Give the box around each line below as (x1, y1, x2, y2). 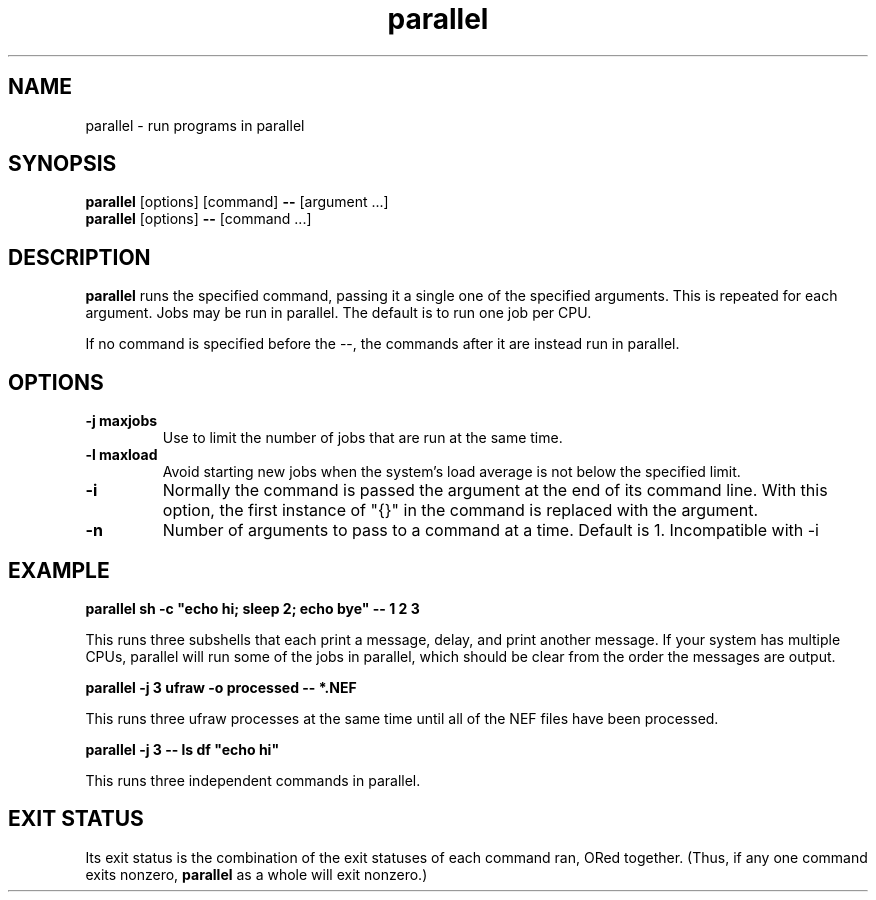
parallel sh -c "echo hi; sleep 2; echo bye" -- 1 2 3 (85, 599, 420, 617)
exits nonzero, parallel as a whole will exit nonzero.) (85, 865, 428, 883)
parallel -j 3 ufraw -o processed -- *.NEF (85, 678, 357, 696)
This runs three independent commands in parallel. (85, 771, 421, 789)
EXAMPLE (8, 557, 110, 583)
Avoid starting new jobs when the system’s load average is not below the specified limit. (162, 463, 741, 481)
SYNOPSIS (8, 151, 117, 177)
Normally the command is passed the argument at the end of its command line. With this (162, 480, 828, 501)
